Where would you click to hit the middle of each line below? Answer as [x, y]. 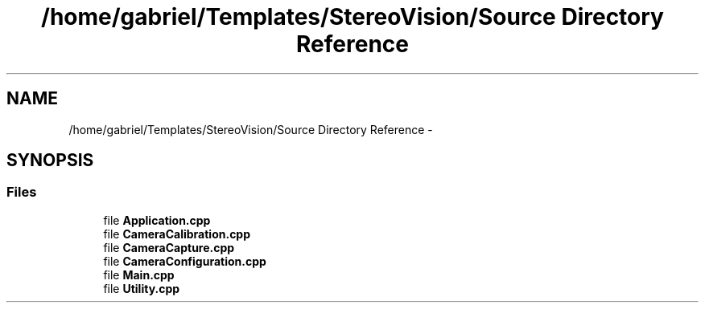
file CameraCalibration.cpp [177, 234]
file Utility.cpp [142, 288]
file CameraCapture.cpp [169, 247]
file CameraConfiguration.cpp [185, 261]
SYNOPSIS [50, 161]
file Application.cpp [157, 220]
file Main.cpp [139, 274]
